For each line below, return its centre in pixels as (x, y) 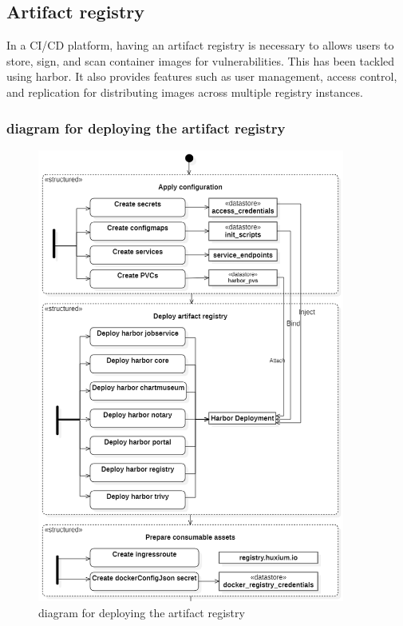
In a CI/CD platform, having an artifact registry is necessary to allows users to (200, 45)
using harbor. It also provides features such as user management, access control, (202, 76)
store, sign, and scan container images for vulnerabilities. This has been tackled (201, 60)
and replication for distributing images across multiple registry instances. (185, 92)
